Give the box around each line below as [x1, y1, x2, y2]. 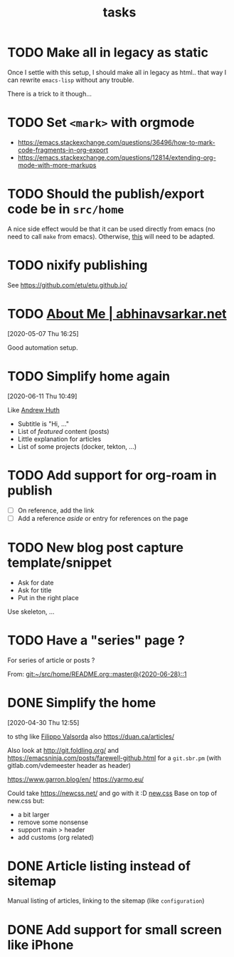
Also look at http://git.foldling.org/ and [7, 746, 119, 754]
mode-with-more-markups [17, 161, 97, 169]
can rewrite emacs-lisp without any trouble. [7, 76, 134, 84]
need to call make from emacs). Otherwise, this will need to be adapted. [7, 232, 216, 240]
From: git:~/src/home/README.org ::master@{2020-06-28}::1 [7, 669, 187, 678]
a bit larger [17, 810, 50, 819]
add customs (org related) [17, 833, 95, 841]
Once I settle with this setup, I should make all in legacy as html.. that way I [7, 68, 227, 76]
